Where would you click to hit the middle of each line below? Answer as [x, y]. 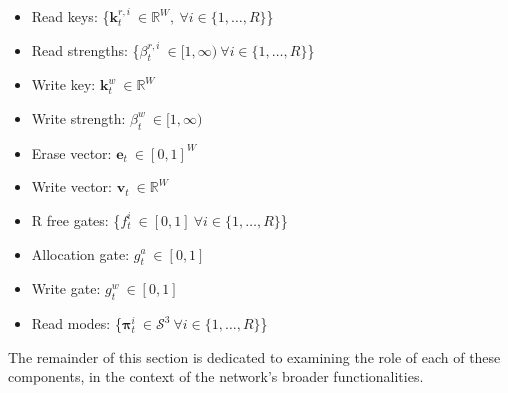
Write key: [63, 84]
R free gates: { [76, 219]
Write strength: [78, 117]
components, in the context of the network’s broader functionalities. [216, 376]
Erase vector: [71, 152]
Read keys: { [70, 16]
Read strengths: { [85, 49]
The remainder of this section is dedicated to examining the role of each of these [254, 356]
